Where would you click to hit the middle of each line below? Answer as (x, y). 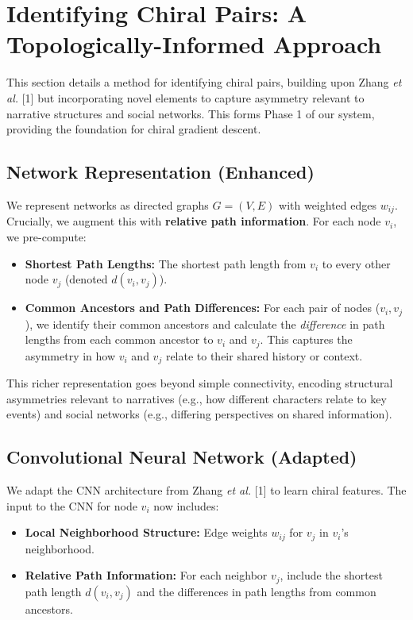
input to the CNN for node (72, 505)
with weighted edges (328, 204)
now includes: (186, 505)
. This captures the (306, 339)
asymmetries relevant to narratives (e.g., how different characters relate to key (197, 398)
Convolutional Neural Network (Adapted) (182, 457)
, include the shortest (331, 575)
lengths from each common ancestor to (119, 339)
